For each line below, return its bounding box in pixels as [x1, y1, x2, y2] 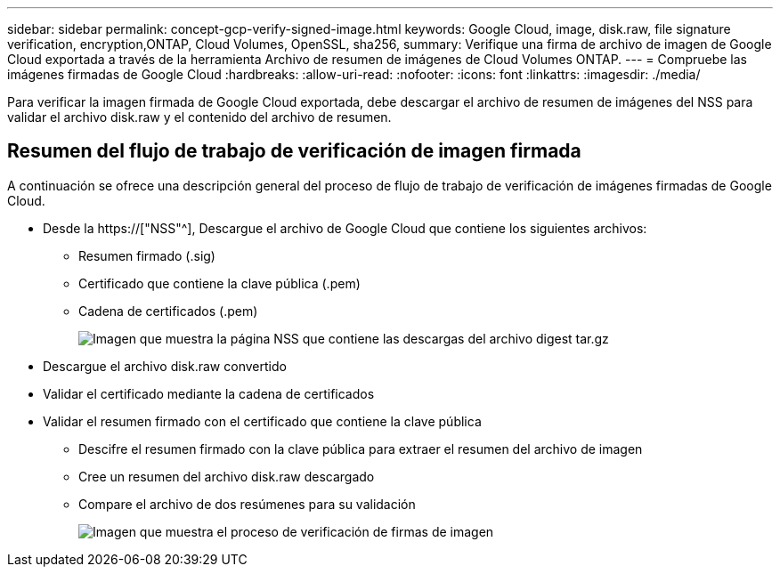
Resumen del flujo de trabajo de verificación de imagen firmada [7, 140, 581, 163]
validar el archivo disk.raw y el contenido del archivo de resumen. [7, 109, 392, 125]
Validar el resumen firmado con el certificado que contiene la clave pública [43, 413, 482, 429]
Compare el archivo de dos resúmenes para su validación [78, 496, 416, 512]
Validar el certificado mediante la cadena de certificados [43, 385, 375, 401]
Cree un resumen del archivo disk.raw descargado [78, 468, 375, 484]
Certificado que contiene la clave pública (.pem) [78, 275, 361, 291]
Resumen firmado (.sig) [78, 247, 215, 263]
